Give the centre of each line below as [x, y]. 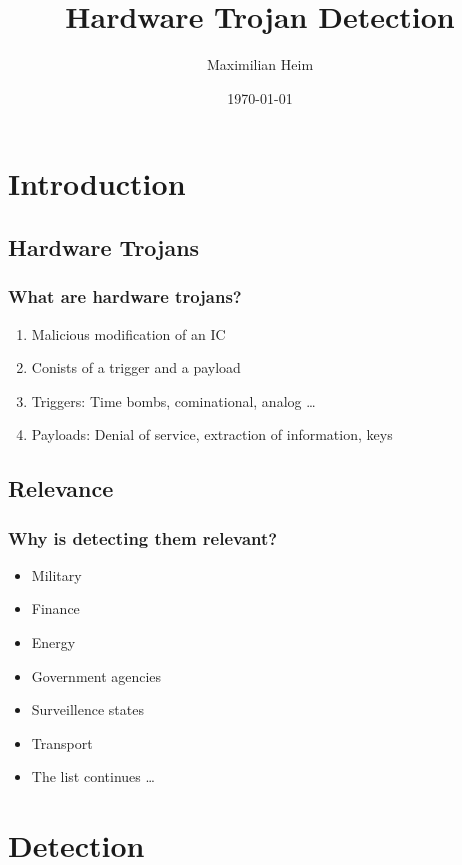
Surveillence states [87, 709]
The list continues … [93, 776]
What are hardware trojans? [125, 296]
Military [56, 574]
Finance [55, 608]
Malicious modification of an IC [128, 333]
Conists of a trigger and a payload [136, 367]
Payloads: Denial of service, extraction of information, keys [212, 434]
